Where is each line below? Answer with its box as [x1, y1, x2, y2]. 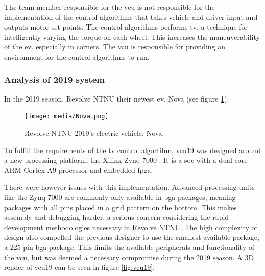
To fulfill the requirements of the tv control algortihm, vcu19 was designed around [4, 144, 261, 155]
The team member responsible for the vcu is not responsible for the [4, 2, 215, 12]
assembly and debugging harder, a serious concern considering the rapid [4, 212, 229, 222]
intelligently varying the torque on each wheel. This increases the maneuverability [4, 31, 260, 42]
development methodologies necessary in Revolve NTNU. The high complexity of [4, 221, 257, 232]
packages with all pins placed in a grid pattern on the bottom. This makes [4, 202, 237, 212]
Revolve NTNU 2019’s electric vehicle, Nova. [25, 128, 164, 138]
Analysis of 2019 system [4, 73, 105, 86]
